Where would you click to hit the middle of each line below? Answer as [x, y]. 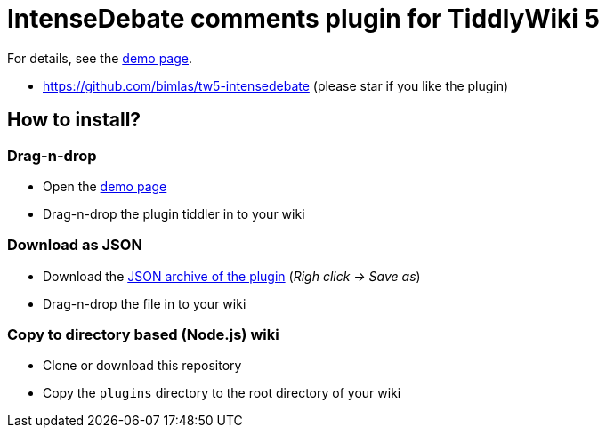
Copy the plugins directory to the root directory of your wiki [222, 393]
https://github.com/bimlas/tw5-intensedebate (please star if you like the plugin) [276, 85]
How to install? [74, 120]
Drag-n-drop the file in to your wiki [145, 303]
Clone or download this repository [142, 366]
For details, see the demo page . [100, 58]
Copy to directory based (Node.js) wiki [143, 335]
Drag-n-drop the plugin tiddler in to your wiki [174, 213]
